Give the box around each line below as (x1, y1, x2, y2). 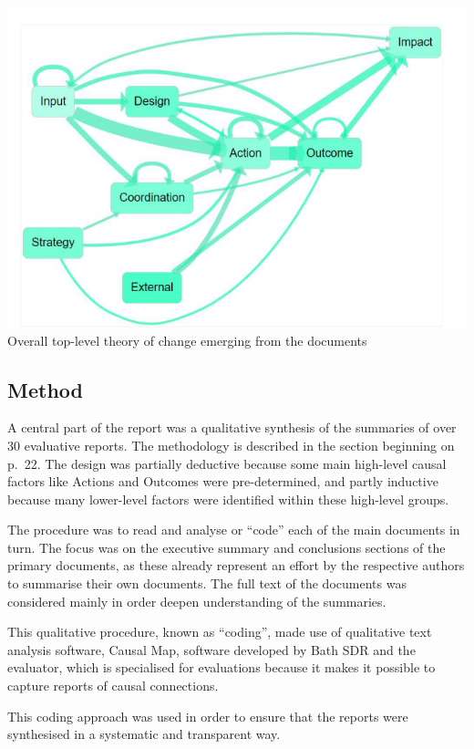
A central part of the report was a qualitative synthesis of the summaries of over (7, 418, 457, 437)
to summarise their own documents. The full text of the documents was (7, 574, 407, 593)
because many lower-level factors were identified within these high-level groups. (7, 489, 449, 508)
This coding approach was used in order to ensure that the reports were (7, 706, 408, 725)
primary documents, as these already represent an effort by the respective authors (7, 556, 465, 575)
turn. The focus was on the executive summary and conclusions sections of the (7, 537, 446, 557)
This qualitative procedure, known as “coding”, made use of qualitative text (7, 622, 432, 641)
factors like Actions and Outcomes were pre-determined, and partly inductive (7, 472, 438, 491)
